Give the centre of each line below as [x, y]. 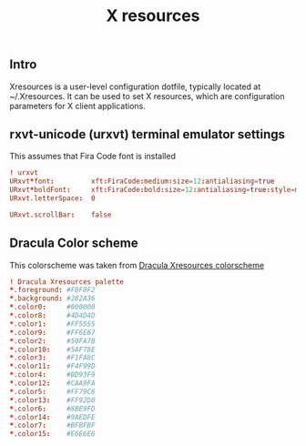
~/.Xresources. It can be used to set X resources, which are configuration [147, 96]
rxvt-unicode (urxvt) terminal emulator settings [147, 134]
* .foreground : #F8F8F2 [52, 290]
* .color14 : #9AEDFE [52, 417]
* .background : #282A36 [52, 299]
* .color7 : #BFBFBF [52, 426]
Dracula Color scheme [74, 243]
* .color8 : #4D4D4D [52, 316]
